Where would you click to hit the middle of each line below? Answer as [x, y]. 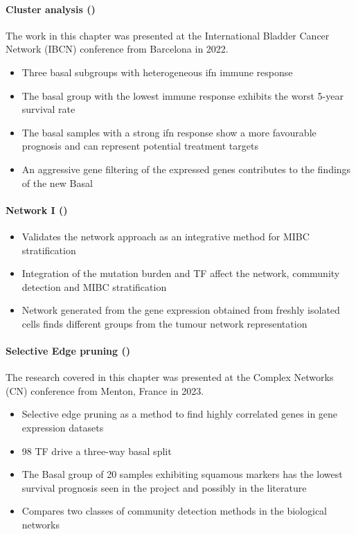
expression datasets [63, 428]
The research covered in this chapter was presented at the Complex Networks [170, 377]
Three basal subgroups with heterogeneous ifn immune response [157, 72]
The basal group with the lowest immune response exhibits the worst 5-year [183, 95]
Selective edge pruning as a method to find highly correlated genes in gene [180, 414]
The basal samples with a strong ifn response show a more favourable [169, 132]
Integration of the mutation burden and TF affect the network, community [181, 273]
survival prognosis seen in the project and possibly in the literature [164, 487]
